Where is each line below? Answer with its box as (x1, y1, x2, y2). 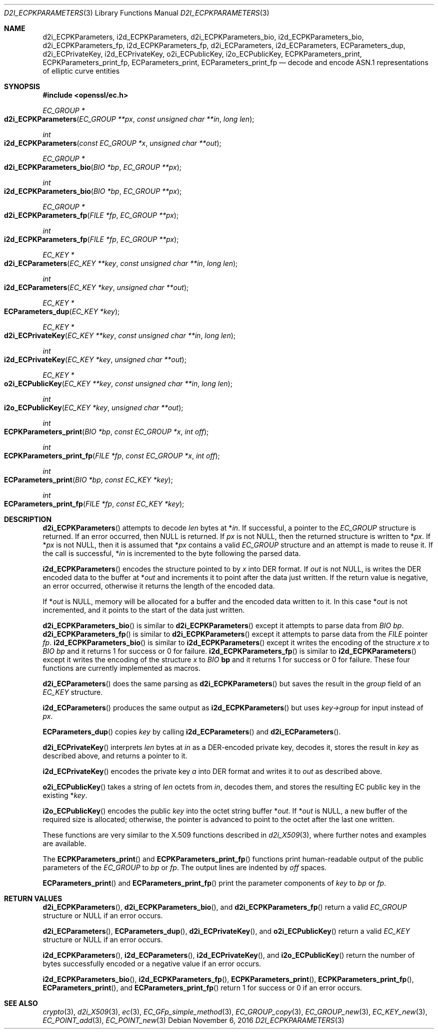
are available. (42, 839, 86, 848)
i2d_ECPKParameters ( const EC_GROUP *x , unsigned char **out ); (4, 139, 221, 147)
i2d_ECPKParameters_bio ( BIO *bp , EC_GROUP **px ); (4, 187, 182, 195)
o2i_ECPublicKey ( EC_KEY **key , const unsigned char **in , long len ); (4, 379, 232, 388)
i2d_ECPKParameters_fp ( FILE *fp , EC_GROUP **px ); (4, 235, 179, 243)
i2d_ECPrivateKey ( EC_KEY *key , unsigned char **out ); (4, 355, 186, 364)
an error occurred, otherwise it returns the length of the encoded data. (42, 582, 275, 590)
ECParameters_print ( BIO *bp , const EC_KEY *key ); (4, 475, 173, 484)
